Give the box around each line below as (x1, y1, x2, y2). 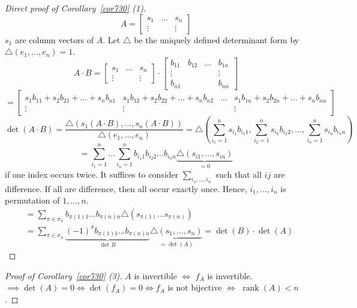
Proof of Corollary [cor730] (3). (5, 269, 122, 282)
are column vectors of (14, 33, 94, 46)
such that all (215, 168, 262, 180)
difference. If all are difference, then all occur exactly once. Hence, (5, 182, 247, 195)
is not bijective (167, 281, 222, 294)
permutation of (5, 194, 60, 207)
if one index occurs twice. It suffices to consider (5, 168, 179, 180)
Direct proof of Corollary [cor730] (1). (5, 2, 146, 14)
